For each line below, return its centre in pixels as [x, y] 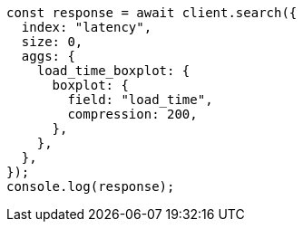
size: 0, [52, 42]
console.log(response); [91, 186]
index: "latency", [87, 27]
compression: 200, [132, 114]
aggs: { [48, 56]
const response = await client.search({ [152, 13]
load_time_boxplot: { [113, 71]
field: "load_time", [140, 100]
